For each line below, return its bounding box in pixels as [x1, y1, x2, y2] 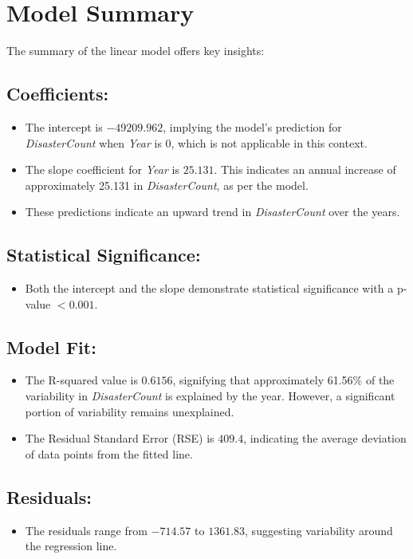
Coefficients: [6, 81, 109, 106]
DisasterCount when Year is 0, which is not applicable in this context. [25, 134, 368, 151]
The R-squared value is [25, 372, 138, 388]
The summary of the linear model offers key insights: [6, 42, 265, 59]
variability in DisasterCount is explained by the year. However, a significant [25, 388, 395, 404]
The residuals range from [25, 522, 147, 538]
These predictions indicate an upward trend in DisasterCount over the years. [25, 203, 400, 220]
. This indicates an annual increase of [214, 161, 396, 178]
